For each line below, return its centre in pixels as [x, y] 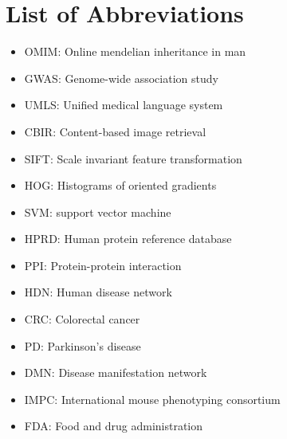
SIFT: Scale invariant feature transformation [133, 158]
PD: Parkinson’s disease [83, 345]
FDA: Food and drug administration [114, 426]
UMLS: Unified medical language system [124, 105]
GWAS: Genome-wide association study [121, 78]
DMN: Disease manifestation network [116, 372]
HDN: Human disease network [98, 292]
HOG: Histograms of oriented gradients [120, 185]
